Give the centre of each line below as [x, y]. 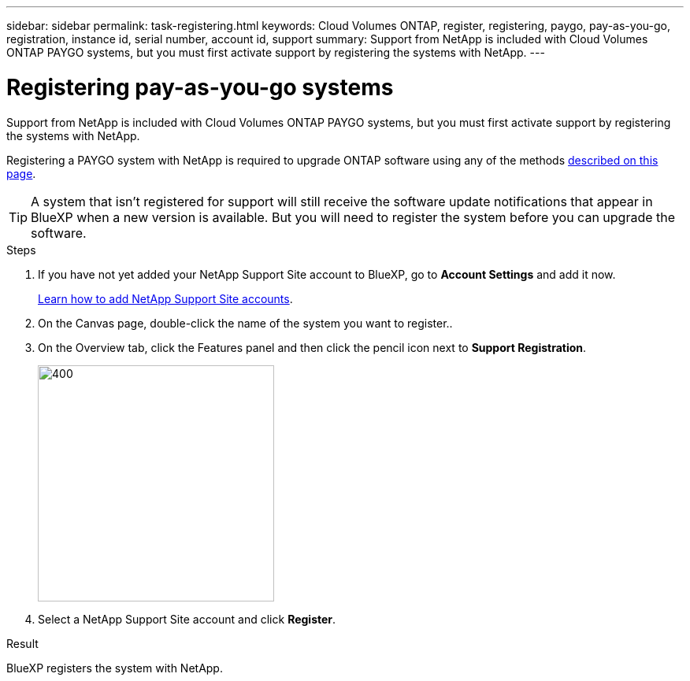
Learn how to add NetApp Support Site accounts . [165, 298]
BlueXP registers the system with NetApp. [115, 668]
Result [22, 643]
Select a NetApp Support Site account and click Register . [187, 619]
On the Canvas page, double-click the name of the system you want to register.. [245, 323]
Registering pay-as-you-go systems [200, 87]
